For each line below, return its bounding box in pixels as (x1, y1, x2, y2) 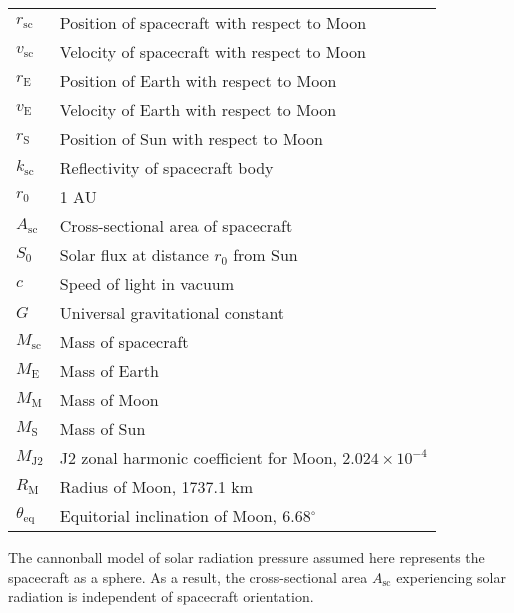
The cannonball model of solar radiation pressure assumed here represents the (8, 547, 485, 567)
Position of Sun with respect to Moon (59, 127, 323, 150)
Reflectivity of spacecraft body (59, 156, 274, 179)
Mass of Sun (59, 417, 146, 440)
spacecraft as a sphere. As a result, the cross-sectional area (8, 566, 368, 587)
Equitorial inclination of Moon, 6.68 (59, 504, 311, 527)
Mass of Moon (59, 388, 159, 411)
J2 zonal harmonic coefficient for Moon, (59, 446, 337, 469)
